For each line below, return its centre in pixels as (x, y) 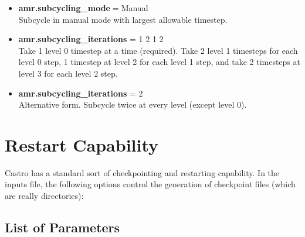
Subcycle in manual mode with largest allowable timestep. (123, 19)
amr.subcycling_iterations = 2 (81, 93)
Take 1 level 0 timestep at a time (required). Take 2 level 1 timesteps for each (158, 50)
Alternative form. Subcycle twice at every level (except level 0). (133, 104)
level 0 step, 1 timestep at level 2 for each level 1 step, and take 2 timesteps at (159, 62)
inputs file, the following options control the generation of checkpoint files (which (150, 184)
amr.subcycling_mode (64, 8)
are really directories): (44, 196)
